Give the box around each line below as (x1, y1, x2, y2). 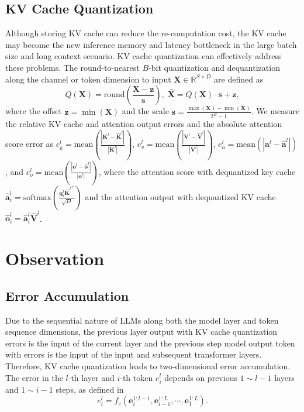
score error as (5, 138, 53, 150)
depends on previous (164, 371, 237, 383)
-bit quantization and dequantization (148, 61, 280, 73)
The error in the (5, 371, 63, 383)
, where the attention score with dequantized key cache (98, 165, 296, 177)
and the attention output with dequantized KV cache (85, 190, 276, 202)
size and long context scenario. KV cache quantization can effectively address (5, 50, 282, 62)
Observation (5, 246, 105, 270)
